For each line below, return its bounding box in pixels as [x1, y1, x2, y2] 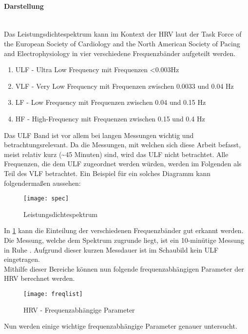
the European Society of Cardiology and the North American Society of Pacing [4, 38, 240, 48]
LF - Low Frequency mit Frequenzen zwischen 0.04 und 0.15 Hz [15, 97, 206, 107]
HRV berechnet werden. [4, 273, 75, 283]
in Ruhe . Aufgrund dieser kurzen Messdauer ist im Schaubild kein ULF [4, 244, 219, 255]
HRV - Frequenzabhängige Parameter [23, 304, 135, 314]
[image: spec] [23, 195, 69, 202]
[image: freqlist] [23, 290, 83, 297]
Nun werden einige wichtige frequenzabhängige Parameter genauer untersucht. [4, 321, 237, 331]
